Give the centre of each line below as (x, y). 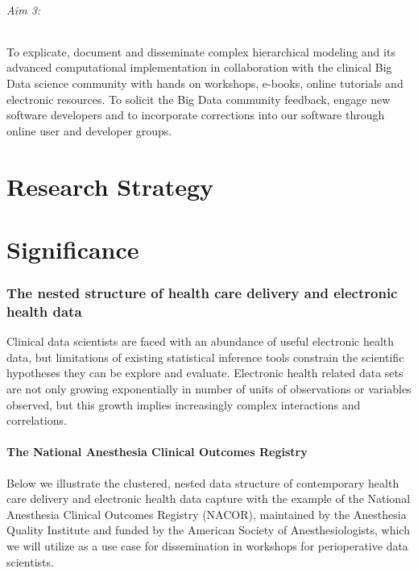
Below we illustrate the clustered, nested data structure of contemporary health (203, 482)
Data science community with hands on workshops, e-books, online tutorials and (205, 83)
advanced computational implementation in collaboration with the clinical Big (199, 67)
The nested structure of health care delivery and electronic (202, 293)
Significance (73, 249)
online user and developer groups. (89, 130)
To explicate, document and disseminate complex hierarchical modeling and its (201, 51)
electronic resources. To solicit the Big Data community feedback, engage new (199, 99)
